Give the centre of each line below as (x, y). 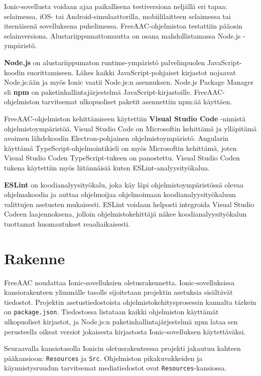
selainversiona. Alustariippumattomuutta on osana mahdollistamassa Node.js (122, 35)
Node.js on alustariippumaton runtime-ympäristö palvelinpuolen (105, 62)
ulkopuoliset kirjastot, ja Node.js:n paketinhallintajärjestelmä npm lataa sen (121, 322)
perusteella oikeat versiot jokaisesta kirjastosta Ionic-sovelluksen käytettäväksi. (125, 331)
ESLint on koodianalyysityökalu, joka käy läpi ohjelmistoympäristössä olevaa (124, 184)
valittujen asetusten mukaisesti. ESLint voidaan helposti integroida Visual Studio (129, 204)
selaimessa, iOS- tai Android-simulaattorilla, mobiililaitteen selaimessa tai (117, 16)
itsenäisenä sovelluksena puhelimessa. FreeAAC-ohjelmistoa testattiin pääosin (123, 26)
